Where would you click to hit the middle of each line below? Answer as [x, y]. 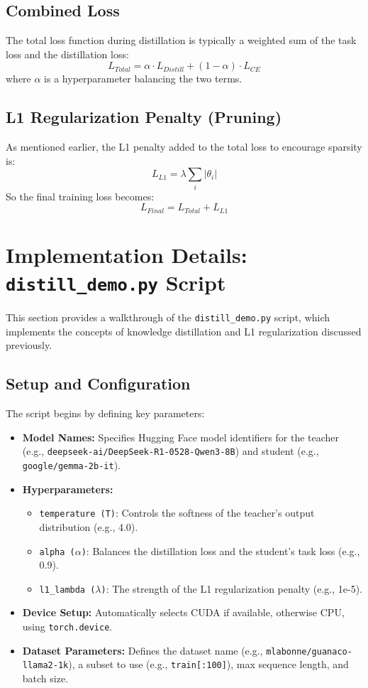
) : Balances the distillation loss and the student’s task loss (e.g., [221, 550]
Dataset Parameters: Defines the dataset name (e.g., [143, 650]
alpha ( [57, 552]
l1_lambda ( [67, 590]
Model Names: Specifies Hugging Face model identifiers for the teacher [181, 437]
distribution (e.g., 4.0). [89, 526]
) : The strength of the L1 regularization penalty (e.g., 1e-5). [232, 588]
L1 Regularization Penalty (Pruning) [144, 117]
